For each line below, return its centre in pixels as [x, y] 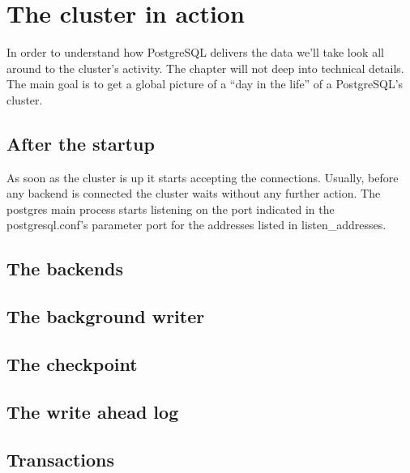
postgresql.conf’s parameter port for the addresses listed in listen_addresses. [196, 225]
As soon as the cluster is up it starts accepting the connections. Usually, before [203, 177]
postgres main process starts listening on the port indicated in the [171, 209]
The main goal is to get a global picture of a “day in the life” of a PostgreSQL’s [205, 84]
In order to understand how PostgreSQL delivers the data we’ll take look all [195, 52]
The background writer [106, 316]
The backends [65, 268]
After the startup [81, 143]
